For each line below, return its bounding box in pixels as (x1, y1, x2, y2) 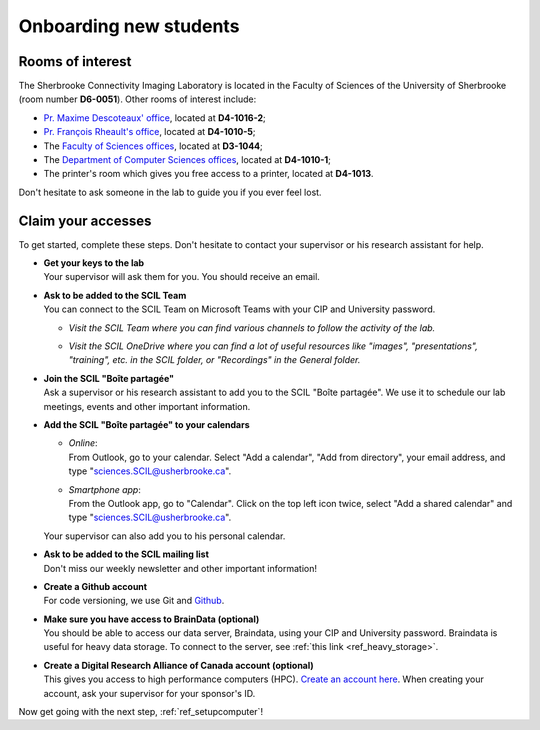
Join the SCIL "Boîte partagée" (43, 372, 175, 384)
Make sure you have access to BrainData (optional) (43, 613, 260, 625)
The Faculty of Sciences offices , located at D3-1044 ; (43, 140, 264, 152)
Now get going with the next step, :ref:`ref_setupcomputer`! (18, 706, 264, 718)
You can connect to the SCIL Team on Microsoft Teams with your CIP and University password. (43, 303, 436, 315)
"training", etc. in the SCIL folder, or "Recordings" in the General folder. (68, 354, 361, 366)
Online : (68, 437, 99, 449)
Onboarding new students (18, 15, 240, 37)
